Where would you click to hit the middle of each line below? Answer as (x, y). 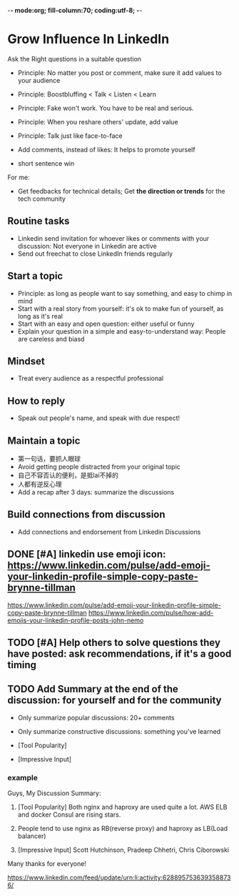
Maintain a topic (44, 440)
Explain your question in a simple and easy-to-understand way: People (122, 331)
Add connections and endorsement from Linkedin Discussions (109, 532)
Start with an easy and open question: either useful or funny (106, 324)
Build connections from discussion (86, 515)
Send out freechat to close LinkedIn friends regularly (95, 254)
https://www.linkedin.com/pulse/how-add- (151, 612)
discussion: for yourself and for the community (115, 701)
